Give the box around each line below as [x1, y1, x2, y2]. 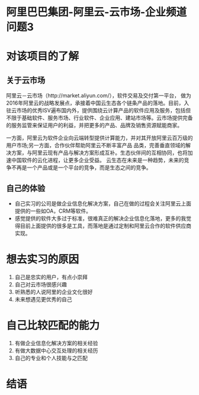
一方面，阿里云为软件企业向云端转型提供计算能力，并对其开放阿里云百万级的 [6, 134, 193, 141]
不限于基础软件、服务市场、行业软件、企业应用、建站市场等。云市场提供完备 [6, 114, 193, 122]
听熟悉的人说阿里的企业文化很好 [14, 288, 93, 295]
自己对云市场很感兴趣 [14, 280, 67, 288]
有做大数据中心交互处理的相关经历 [14, 347, 98, 354]
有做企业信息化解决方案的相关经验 [14, 339, 98, 346]
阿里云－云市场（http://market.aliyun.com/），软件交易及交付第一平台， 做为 [6, 92, 191, 99]
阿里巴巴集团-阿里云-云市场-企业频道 [6, 5, 187, 19]
